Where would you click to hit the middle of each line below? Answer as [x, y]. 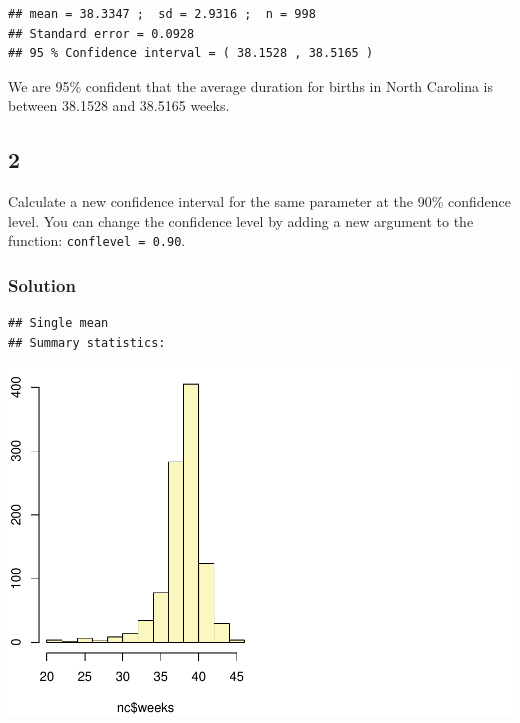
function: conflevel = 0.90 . [97, 240]
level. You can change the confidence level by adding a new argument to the [241, 220]
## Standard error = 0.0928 [101, 33]
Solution [42, 284]
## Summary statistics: [87, 342]
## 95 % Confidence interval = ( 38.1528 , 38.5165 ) [191, 53]
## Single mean [58, 323]
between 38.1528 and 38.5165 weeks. [119, 105]
